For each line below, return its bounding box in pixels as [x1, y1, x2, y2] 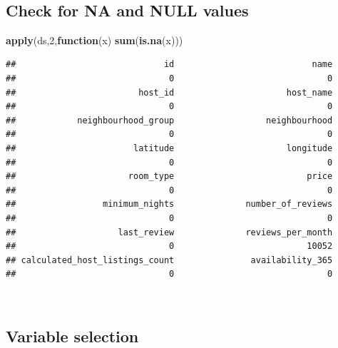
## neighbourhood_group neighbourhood [6, 115, 333, 126]
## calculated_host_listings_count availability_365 [6, 255, 333, 265]
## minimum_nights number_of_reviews [6, 199, 333, 210]
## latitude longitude [6, 143, 333, 153]
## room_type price [6, 171, 333, 182]
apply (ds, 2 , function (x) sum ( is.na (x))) [6, 32, 183, 47]
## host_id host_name [6, 87, 333, 98]
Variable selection [6, 324, 139, 347]
